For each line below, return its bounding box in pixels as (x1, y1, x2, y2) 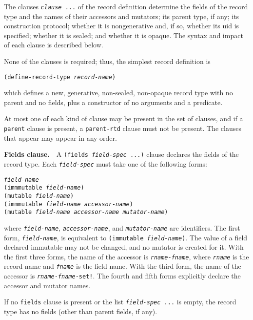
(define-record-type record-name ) (4, 73, 116, 81)
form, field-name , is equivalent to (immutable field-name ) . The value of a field (4, 232, 248, 242)
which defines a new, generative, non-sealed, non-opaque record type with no (4, 87, 233, 98)
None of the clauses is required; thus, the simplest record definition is (4, 56, 211, 66)
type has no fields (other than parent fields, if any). (4, 306, 157, 317)
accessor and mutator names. (4, 280, 91, 290)
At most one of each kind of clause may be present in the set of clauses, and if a (4, 113, 243, 124)
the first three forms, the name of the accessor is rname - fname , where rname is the (4, 251, 249, 261)
